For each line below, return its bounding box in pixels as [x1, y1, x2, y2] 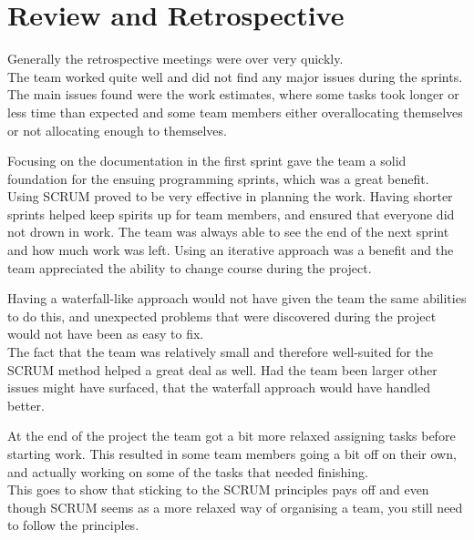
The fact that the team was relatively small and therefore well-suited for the [7, 342, 434, 362]
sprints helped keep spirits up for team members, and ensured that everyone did [7, 204, 455, 223]
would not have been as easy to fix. [7, 324, 204, 343]
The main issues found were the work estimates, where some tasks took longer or [7, 85, 459, 104]
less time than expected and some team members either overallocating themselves [7, 102, 463, 121]
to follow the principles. [7, 515, 139, 535]
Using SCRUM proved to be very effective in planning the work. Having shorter [7, 187, 453, 206]
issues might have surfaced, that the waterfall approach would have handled [7, 378, 430, 397]
